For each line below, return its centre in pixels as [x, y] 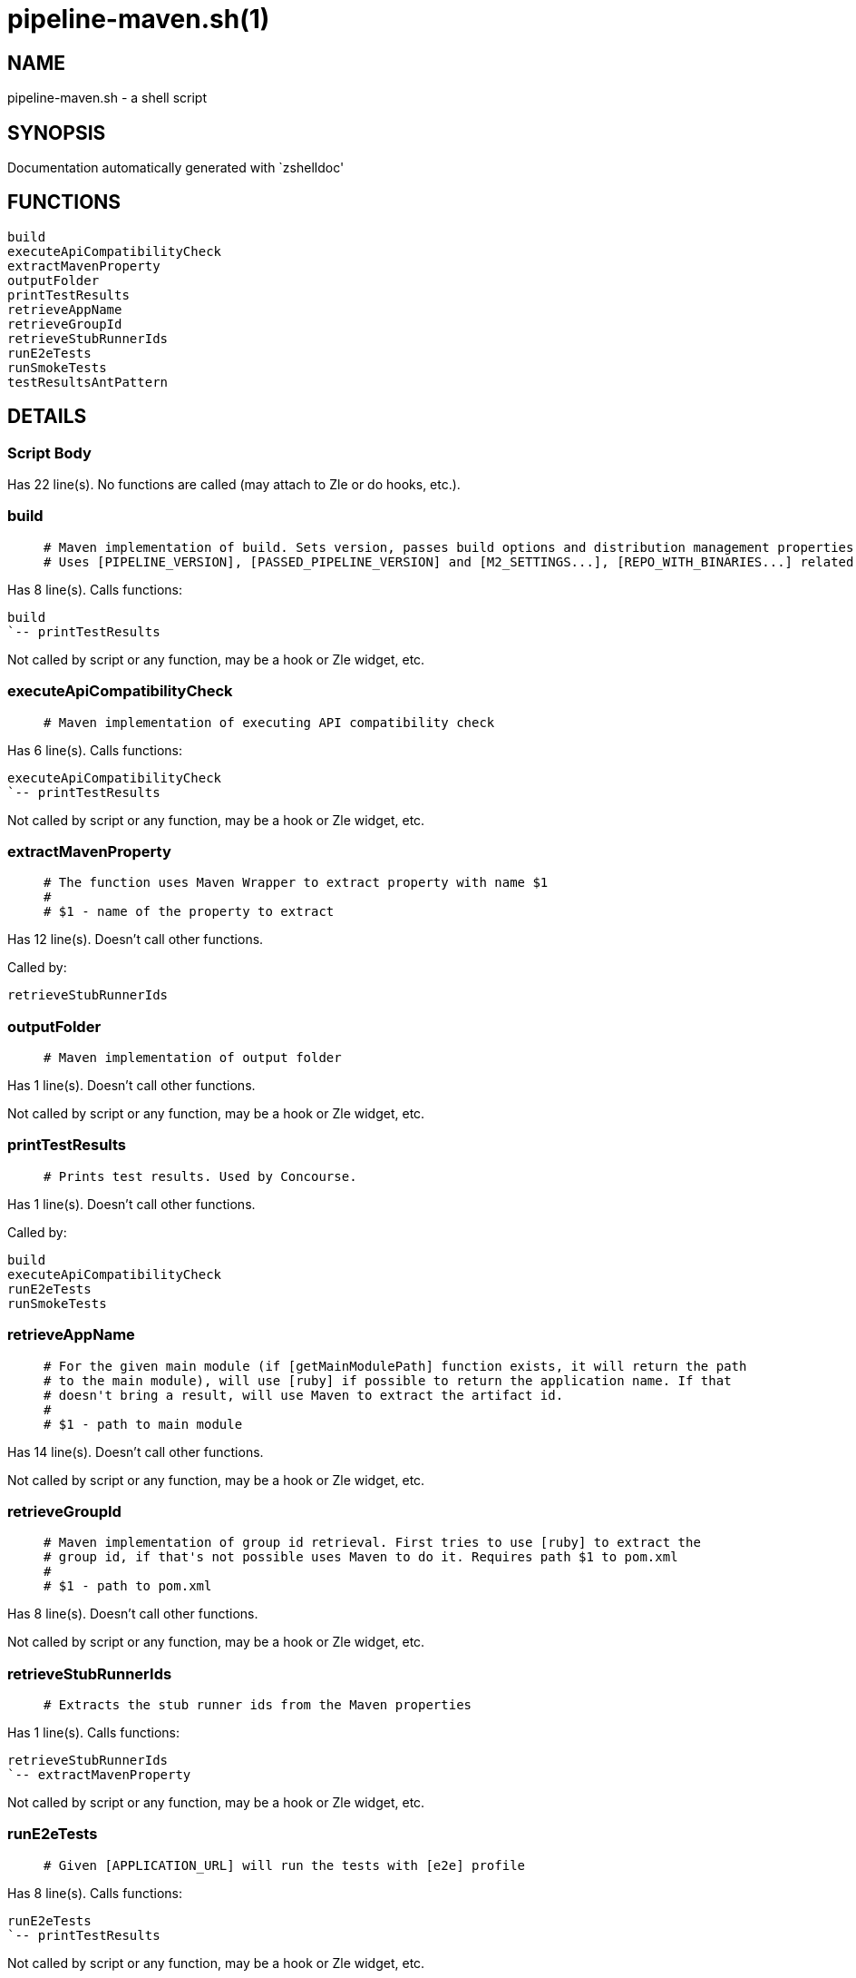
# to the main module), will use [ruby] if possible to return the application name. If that [388, 1380]
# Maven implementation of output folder [193, 1058]
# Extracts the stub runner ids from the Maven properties [258, 1705]
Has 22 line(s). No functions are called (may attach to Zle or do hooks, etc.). [234, 485]
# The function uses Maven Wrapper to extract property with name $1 [296, 883]
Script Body [49, 453]
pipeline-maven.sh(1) [139, 19]
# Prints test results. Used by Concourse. [200, 1176]
